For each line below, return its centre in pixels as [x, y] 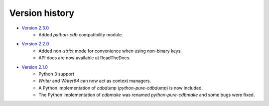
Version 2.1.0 [35, 67]
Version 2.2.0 [35, 44]
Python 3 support [57, 74]
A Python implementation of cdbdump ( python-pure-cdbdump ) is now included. [121, 88]
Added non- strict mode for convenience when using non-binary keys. [110, 51]
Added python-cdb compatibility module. [81, 34]
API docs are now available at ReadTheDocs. [84, 58]
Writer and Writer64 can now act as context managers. [95, 81]
